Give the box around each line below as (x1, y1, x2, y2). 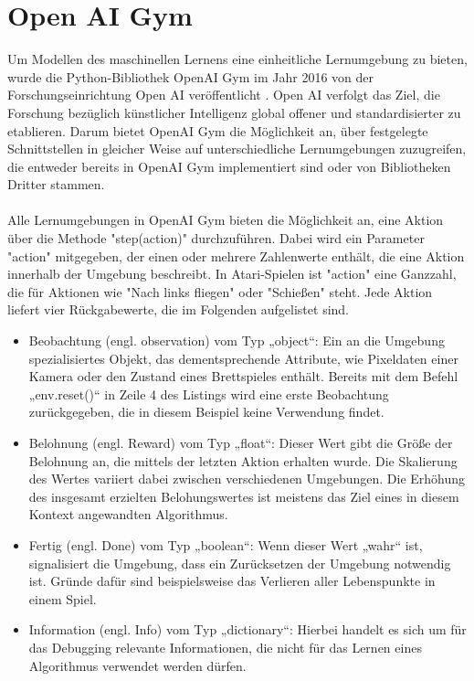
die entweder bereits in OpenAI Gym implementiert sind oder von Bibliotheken (7, 156, 451, 176)
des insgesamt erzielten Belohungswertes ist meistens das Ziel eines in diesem (28, 486, 459, 505)
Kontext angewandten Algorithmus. (28, 505, 228, 524)
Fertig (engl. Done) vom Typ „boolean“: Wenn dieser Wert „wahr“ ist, (28, 535, 423, 554)
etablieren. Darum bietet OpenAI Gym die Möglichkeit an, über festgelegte (7, 121, 428, 140)
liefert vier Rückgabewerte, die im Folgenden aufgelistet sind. (7, 300, 349, 319)
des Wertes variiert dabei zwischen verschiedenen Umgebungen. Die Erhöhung (28, 469, 466, 488)
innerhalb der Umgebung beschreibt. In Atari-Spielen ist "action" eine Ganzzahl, (7, 264, 457, 283)
